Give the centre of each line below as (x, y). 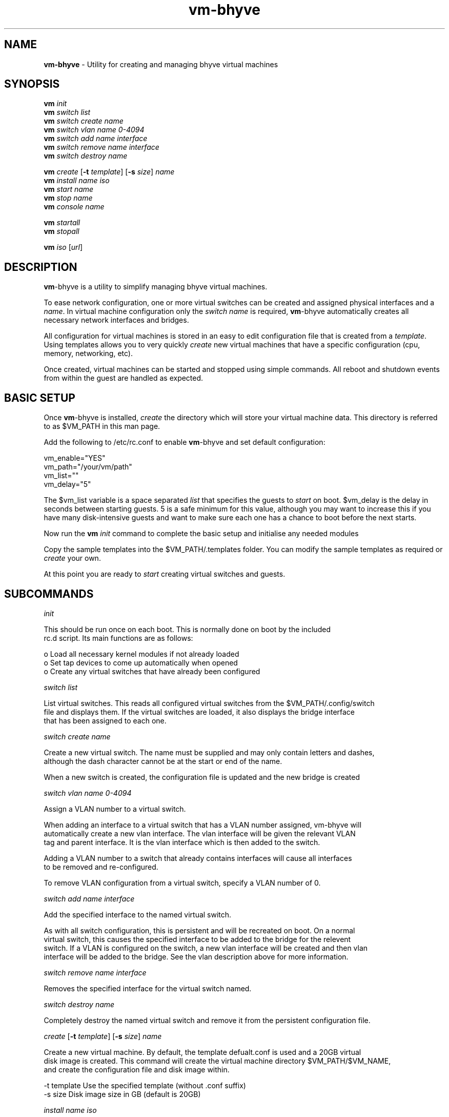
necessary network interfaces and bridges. (116, 320)
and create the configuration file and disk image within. (137, 1069)
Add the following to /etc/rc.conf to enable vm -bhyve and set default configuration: (185, 442)
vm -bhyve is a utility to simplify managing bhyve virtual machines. (156, 287)
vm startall (62, 223)
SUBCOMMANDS (49, 594)
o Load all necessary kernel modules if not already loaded (141, 654)
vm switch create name (84, 121)
